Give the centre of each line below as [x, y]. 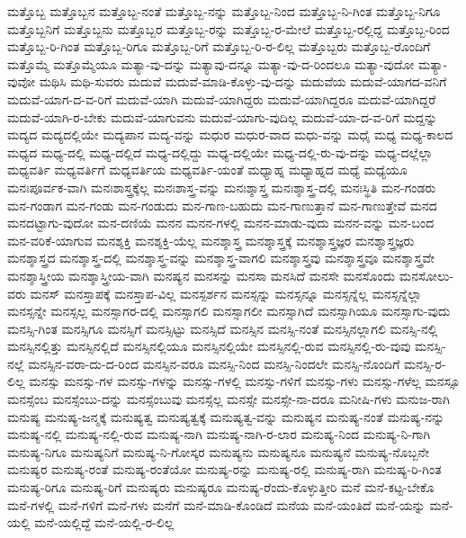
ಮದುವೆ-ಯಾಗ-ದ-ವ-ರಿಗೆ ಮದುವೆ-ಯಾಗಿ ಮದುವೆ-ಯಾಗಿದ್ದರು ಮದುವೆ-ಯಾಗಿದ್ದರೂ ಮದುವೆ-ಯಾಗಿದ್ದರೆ [222, 99]
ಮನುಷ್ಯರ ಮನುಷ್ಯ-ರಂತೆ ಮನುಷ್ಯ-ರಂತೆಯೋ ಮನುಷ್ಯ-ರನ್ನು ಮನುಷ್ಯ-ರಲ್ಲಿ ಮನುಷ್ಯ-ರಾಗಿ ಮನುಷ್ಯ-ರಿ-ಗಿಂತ [224, 469]
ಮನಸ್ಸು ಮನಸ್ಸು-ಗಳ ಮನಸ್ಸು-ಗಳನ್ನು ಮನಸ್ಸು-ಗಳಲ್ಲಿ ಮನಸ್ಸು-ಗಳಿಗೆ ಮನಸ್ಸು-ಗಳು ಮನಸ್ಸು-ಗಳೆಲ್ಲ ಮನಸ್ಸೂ [245, 381]
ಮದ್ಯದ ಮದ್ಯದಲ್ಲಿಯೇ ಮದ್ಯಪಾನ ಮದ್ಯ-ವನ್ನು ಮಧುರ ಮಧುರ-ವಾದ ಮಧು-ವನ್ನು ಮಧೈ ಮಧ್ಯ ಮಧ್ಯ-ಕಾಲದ [230, 134]
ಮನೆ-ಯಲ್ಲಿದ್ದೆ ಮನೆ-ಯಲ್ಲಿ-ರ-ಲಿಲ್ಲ [104, 522]
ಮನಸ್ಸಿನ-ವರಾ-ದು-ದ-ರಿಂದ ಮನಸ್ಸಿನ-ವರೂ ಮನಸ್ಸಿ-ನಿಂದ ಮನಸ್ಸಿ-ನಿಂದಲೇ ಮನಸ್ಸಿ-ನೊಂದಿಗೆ [214, 363]
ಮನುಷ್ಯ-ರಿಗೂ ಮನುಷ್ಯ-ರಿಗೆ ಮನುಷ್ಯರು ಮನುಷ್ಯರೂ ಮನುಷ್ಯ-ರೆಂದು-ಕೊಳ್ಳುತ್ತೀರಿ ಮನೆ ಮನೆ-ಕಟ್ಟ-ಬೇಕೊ [221, 487]
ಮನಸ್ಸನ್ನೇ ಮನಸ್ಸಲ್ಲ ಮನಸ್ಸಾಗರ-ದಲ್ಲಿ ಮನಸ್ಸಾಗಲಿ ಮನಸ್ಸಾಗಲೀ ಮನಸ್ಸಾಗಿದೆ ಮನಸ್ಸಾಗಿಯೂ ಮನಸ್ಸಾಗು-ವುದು [229, 311]
